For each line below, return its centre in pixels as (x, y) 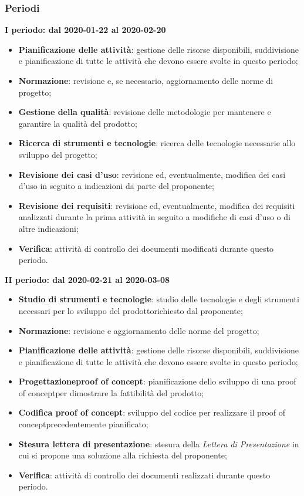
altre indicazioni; (48, 228)
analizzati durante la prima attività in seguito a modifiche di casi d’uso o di (154, 217)
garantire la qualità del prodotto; (78, 123)
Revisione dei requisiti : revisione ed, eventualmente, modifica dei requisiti (157, 205)
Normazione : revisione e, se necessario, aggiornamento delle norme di (146, 80)
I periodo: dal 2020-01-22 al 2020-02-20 (85, 30)
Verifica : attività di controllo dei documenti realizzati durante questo (144, 475)
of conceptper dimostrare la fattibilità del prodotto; (111, 392)
